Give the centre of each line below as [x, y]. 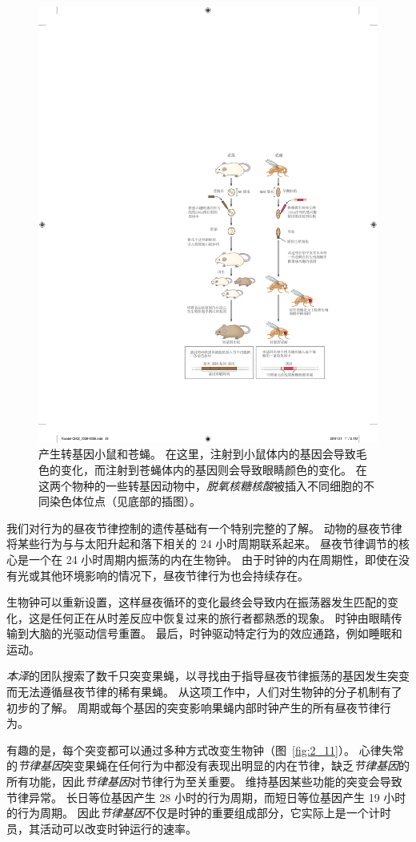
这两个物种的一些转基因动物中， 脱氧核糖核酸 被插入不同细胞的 [201, 485]
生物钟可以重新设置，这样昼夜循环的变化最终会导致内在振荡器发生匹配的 [197, 602]
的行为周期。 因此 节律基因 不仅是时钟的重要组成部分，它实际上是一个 [188, 813]
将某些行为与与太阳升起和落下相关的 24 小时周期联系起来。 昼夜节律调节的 [202, 544]
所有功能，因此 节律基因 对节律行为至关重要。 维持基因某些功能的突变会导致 [204, 782]
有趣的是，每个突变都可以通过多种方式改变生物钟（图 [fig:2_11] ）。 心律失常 [205, 749]
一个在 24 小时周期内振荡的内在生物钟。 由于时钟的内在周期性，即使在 [213, 559]
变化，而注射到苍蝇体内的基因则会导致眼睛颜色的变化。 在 [214, 469]
